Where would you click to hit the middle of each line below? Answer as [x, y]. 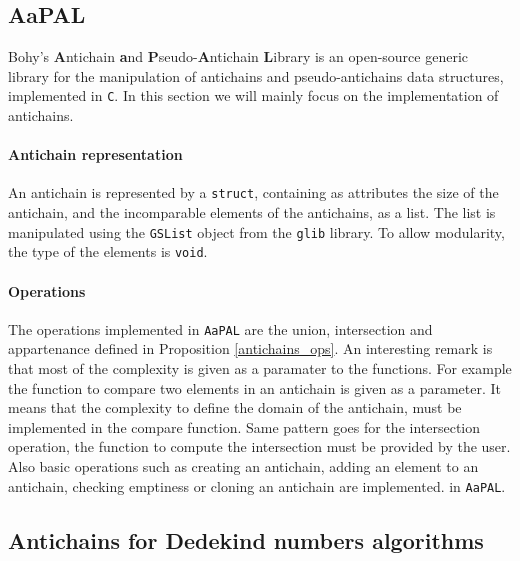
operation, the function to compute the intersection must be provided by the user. [259, 446]
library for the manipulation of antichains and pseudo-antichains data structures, [256, 75]
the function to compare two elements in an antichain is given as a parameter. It [255, 387]
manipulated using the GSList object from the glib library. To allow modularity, [256, 231]
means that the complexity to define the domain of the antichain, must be [235, 407]
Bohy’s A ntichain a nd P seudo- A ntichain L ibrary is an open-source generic [238, 56]
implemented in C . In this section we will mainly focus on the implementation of [253, 95]
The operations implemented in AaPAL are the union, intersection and [220, 328]
